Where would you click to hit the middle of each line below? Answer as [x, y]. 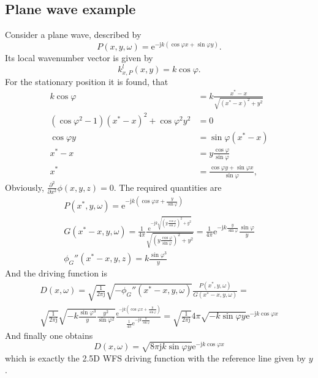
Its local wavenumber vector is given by [79, 58]
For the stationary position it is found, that [87, 81]
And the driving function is [56, 273]
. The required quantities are [168, 187]
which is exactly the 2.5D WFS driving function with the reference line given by [155, 358]
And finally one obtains [49, 335]
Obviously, [25, 187]
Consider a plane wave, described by [73, 35]
